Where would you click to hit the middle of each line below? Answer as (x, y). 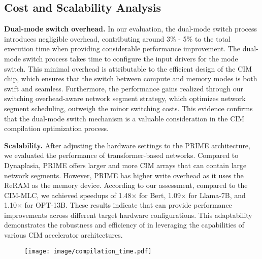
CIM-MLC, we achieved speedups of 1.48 (68, 195)
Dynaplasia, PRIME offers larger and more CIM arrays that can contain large (125, 165)
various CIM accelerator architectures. (63, 235)
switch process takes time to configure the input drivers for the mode (130, 58)
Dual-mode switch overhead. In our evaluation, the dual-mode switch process (131, 29)
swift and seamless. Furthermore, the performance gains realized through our (124, 88)
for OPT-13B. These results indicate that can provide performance (128, 205)
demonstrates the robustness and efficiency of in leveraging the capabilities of (124, 225)
